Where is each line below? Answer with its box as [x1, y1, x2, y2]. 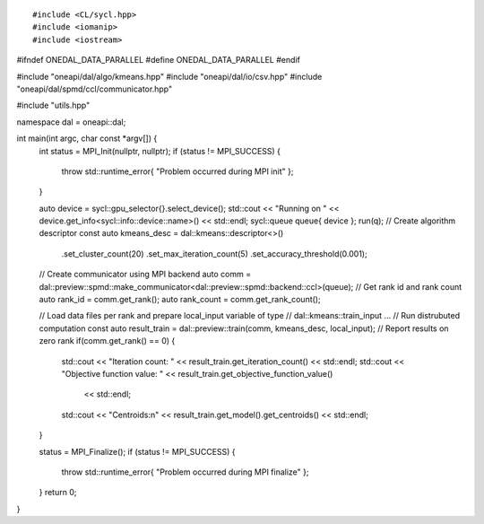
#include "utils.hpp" [16, 100, 91, 111]
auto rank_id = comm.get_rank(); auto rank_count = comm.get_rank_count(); [39, 294, 322, 305]
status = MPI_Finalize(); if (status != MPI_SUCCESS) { [39, 446, 237, 457]
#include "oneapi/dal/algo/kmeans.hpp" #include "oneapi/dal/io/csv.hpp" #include [16, 71, 323, 82]
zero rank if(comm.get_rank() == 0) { [39, 336, 176, 346]
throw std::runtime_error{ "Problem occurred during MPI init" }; [61, 166, 294, 177]
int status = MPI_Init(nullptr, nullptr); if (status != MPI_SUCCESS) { [39, 145, 281, 156]
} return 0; [39, 487, 77, 498]
